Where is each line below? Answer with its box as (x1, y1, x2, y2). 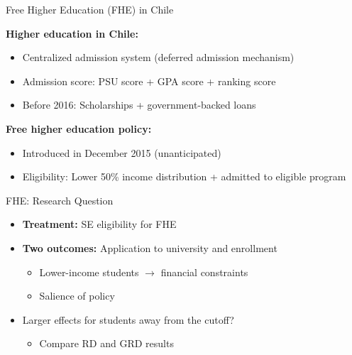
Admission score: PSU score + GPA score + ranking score (22, 73, 276, 88)
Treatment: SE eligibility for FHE (22, 217, 177, 231)
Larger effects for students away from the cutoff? (22, 312, 234, 327)
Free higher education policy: (6, 121, 152, 136)
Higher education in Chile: (6, 26, 138, 40)
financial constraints (160, 264, 248, 279)
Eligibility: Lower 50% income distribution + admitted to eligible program (22, 169, 346, 184)
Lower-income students (39, 264, 139, 279)
